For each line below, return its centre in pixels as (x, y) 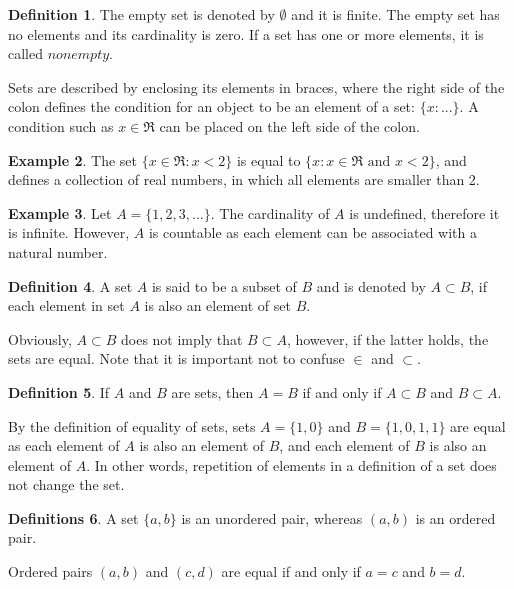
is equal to (268, 159)
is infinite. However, (69, 232)
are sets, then (212, 391)
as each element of (64, 445)
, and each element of (344, 445)
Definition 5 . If (59, 391)
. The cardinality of (270, 212)
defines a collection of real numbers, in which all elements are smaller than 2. (244, 179)
